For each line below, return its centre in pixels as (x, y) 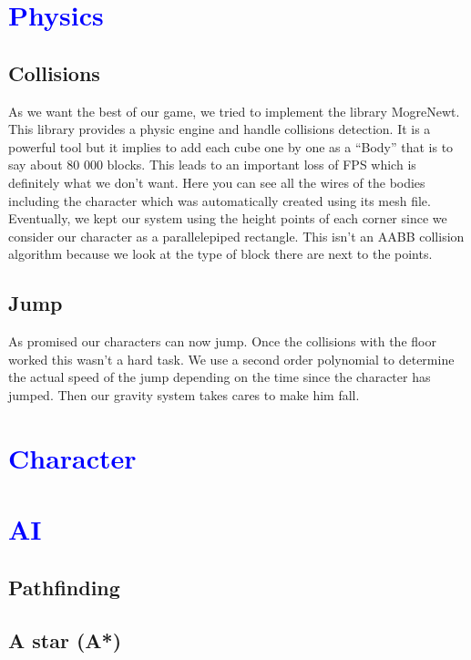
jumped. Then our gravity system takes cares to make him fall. (184, 394)
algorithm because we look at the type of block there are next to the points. (220, 254)
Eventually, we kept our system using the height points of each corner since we (228, 218)
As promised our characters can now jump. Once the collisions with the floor (222, 341)
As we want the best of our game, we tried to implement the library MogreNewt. (234, 111)
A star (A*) (65, 640)
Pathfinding (64, 587)
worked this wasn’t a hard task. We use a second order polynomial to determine (231, 359)
